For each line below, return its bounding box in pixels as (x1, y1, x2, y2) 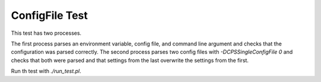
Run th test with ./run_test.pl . (11, 68, 81, 75)
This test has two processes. (11, 29, 81, 37)
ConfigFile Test (11, 9, 89, 22)
